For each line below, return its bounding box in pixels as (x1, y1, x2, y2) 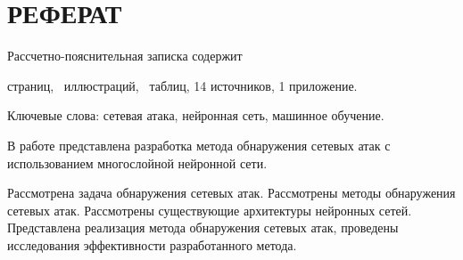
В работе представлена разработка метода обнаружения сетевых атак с (7, 135, 391, 154)
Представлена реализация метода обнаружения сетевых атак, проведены (7, 218, 399, 237)
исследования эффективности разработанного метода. (7, 235, 297, 254)
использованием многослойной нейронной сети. (7, 153, 268, 172)
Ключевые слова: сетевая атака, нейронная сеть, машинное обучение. (7, 106, 384, 125)
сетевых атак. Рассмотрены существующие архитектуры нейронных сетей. (7, 200, 412, 219)
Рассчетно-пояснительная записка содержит (7, 46, 243, 65)
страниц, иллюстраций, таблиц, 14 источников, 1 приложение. (7, 76, 358, 94)
